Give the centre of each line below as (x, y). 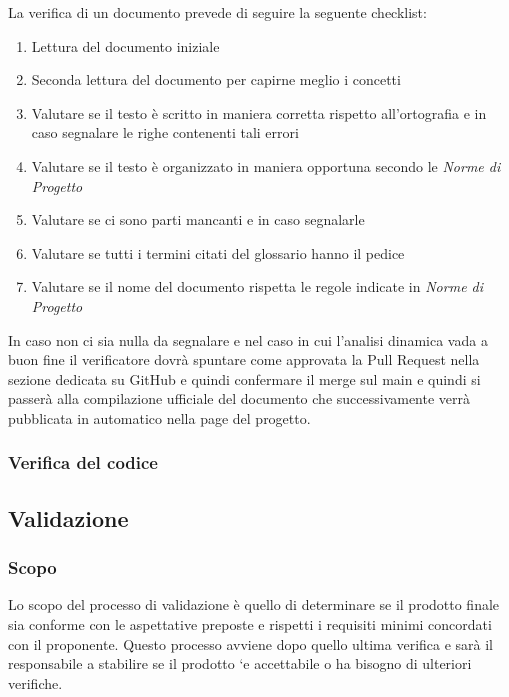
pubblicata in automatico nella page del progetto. (159, 417)
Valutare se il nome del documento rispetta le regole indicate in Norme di (257, 286)
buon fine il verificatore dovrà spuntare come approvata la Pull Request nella (244, 359)
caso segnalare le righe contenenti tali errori (165, 132)
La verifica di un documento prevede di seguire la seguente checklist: (217, 12)
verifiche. (35, 682)
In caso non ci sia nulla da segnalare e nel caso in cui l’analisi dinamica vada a (248, 339)
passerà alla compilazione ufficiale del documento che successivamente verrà (239, 398)
